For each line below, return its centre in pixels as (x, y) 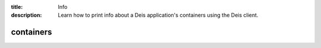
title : (17, 7)
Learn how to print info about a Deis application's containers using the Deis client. (158, 15)
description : (26, 15)
